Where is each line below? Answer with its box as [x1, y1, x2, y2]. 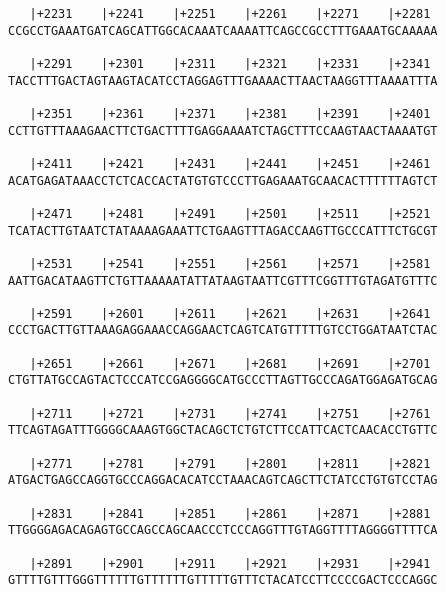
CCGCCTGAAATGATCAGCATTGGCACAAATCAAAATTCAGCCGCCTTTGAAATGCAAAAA [8, 23, 438, 38]
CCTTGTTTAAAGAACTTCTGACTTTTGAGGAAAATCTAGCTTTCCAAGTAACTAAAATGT [8, 123, 438, 138]
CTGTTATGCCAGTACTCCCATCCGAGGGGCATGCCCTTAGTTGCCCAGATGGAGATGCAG [8, 373, 438, 388]
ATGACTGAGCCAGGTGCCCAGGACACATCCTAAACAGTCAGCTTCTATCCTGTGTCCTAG [8, 473, 438, 488]
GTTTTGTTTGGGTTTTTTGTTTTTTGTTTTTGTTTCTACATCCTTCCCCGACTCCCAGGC [8, 573, 438, 588]
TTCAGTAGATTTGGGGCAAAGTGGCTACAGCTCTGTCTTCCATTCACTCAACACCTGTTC [8, 423, 438, 438]
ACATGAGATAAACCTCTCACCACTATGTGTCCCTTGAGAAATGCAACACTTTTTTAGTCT [8, 173, 438, 188]
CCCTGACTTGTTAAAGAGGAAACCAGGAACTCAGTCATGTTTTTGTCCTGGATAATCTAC [8, 323, 438, 338]
